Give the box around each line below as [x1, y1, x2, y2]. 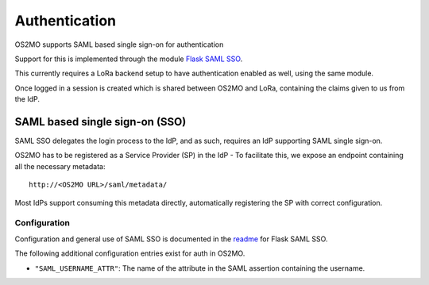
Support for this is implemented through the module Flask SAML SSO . [14, 54, 243, 64]
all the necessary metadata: [14, 161, 106, 171]
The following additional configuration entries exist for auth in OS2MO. [14, 248, 245, 258]
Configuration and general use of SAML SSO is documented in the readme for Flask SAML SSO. [14, 234, 328, 244]
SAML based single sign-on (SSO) [14, 115, 187, 129]
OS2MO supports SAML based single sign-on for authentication [14, 40, 224, 49]
